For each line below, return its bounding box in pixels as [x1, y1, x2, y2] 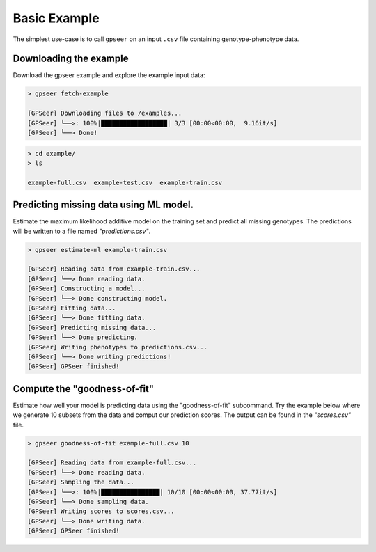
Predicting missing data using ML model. [13, 199, 194, 211]
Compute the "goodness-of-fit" [13, 383, 155, 395]
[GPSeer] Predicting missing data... [27, 324, 157, 331]
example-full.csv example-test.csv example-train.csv [27, 178, 223, 187]
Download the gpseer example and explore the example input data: [13, 71, 205, 79]
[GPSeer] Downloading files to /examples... [27, 109, 182, 118]
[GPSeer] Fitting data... [27, 303, 116, 312]
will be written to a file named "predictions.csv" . [13, 227, 151, 235]
